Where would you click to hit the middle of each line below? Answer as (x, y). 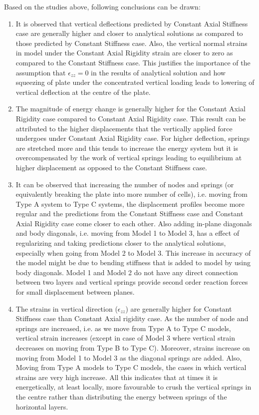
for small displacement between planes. (75, 292)
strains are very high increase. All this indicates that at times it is (117, 377)
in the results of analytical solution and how (158, 72)
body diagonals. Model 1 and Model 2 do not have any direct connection (127, 272)
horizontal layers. (42, 406)
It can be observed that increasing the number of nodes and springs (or (125, 184)
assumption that (41, 72)
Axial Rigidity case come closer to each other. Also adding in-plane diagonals (134, 223)
